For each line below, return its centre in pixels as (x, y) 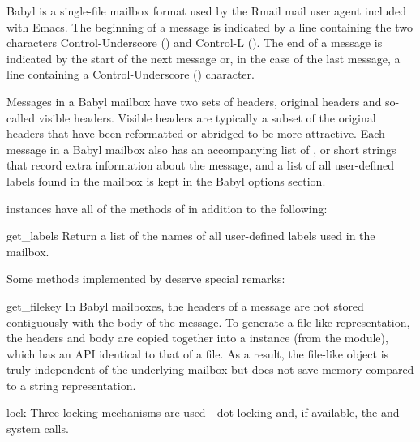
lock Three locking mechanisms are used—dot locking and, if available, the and (203, 412)
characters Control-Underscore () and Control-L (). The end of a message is (195, 43)
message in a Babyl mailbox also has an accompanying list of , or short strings (201, 149)
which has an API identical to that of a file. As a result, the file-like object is (198, 353)
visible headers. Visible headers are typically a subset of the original (207, 117)
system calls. (38, 429)
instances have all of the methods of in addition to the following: (167, 208)
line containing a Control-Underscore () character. (131, 74)
